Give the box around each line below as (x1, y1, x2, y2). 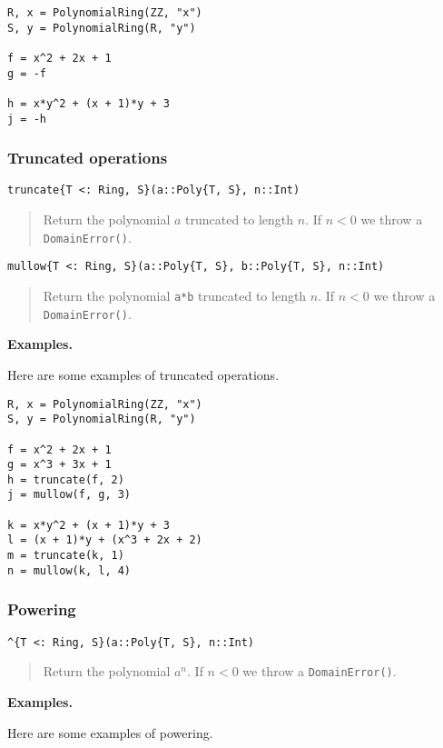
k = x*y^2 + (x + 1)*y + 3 (7, 518, 170, 532)
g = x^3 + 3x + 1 (7, 458, 112, 472)
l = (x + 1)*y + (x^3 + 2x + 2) (7, 534, 202, 547)
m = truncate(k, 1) (7, 549, 124, 563)
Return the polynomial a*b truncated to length (43, 286, 307, 305)
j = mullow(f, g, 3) (7, 488, 132, 502)
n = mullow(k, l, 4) (7, 563, 132, 577)
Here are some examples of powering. (7, 723, 213, 742)
